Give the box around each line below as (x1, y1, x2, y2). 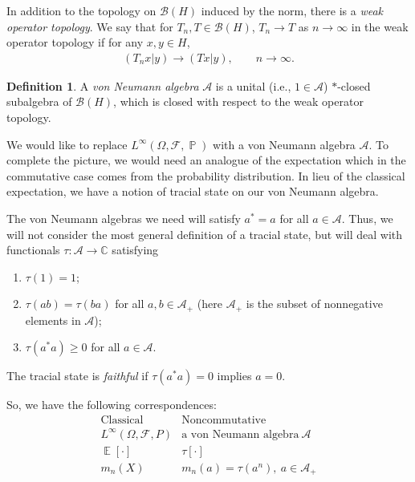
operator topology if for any (6, 34, 144, 51)
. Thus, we (341, 209, 393, 226)
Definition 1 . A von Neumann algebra (6, 77, 199, 94)
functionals (6, 241, 60, 258)
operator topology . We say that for (6, 18, 173, 34)
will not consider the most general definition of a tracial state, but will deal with (6, 225, 403, 242)
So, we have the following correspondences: (6, 396, 217, 413)
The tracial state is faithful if (6, 367, 149, 384)
